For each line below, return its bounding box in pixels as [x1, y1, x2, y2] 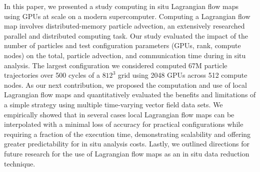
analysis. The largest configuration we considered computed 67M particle [4, 60, 227, 70]
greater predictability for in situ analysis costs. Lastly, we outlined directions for [4, 138, 249, 149]
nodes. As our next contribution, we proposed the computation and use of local [4, 79, 247, 90]
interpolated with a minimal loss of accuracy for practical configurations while [4, 119, 243, 129]
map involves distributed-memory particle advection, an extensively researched [4, 21, 245, 31]
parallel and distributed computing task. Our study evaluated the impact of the [4, 30, 248, 41]
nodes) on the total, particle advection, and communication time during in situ [4, 50, 246, 60]
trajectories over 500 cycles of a [4, 70, 100, 80]
